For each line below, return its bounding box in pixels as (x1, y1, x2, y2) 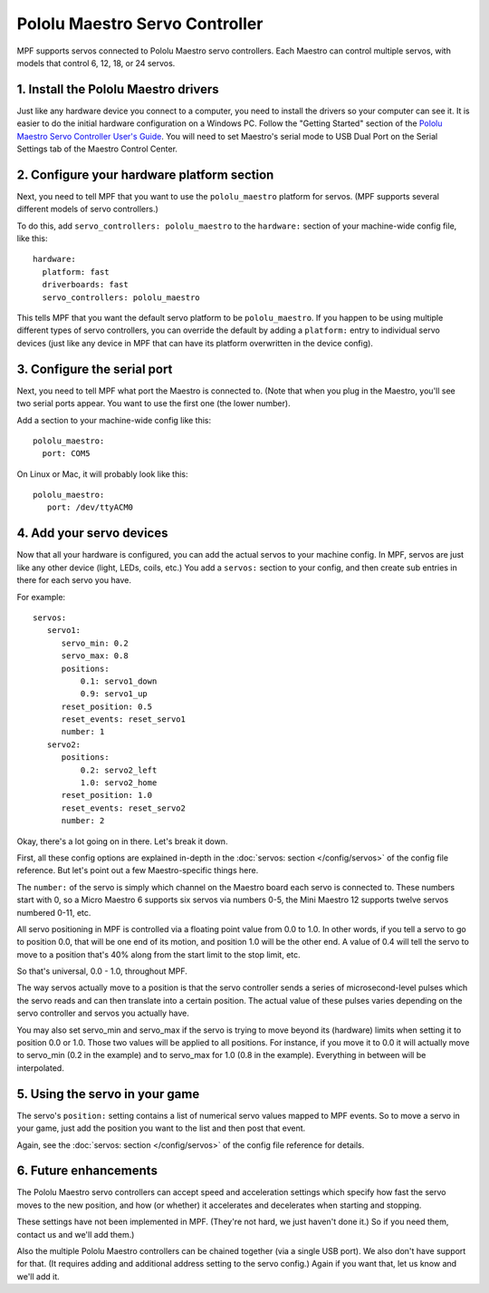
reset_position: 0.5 (61, 701, 153, 712)
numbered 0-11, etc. (16, 907, 91, 918)
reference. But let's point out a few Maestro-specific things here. (16, 865, 259, 876)
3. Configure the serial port (16, 361, 173, 376)
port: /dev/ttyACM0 (46, 502, 134, 512)
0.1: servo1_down (80, 676, 158, 686)
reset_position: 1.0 (61, 790, 153, 801)
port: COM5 (42, 449, 91, 459)
